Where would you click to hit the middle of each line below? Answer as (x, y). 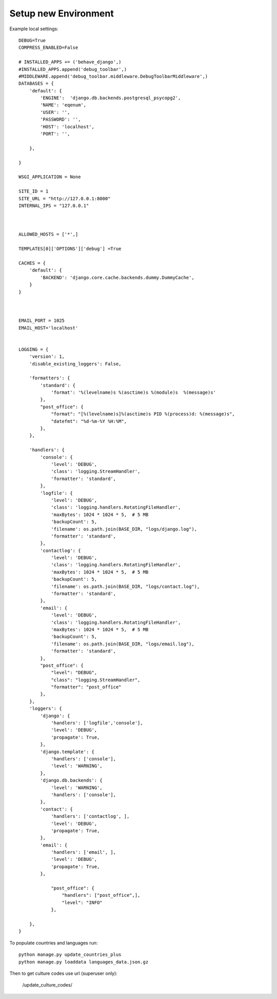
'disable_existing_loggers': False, (75, 364)
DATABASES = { (36, 84)
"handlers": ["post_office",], (101, 895)
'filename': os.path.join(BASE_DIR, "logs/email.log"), (123, 644)
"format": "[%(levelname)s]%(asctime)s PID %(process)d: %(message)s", (143, 414)
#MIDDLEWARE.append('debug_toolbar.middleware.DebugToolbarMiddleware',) (113, 76)
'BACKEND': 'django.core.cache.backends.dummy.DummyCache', (117, 277)
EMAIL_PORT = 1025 (42, 321)
